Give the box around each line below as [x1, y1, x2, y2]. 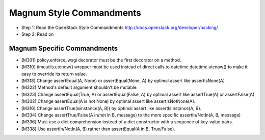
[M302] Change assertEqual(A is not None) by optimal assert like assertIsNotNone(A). [21, 98, 196, 104]
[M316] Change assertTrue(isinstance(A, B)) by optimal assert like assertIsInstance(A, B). [21, 105, 202, 111]
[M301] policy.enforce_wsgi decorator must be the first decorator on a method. [21, 57, 181, 63]
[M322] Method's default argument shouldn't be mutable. [21, 84, 138, 90]
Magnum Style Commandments [9, 7, 141, 18]
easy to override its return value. [21, 71, 87, 77]
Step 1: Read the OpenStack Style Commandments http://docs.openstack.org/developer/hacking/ [21, 25, 218, 30]
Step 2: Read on [21, 31, 54, 37]
